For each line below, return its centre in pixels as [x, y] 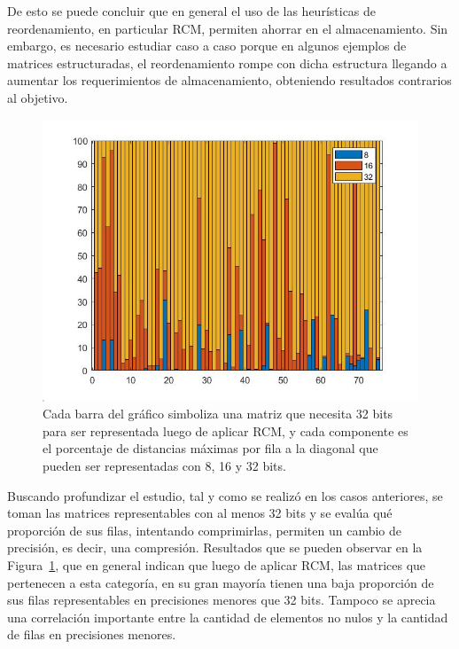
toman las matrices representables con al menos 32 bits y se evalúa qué [200, 513]
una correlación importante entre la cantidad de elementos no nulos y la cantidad [228, 617]
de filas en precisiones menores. [92, 634]
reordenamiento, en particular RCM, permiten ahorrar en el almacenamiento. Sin [228, 28]
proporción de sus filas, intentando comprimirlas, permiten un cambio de [205, 530]
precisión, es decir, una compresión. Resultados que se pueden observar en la [215, 547]
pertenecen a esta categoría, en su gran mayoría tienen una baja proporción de [221, 582]
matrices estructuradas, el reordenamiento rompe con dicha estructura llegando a [227, 63]
